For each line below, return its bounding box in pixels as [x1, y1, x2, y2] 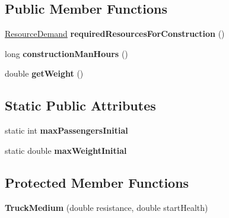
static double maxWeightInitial [5, 144, 127, 156]
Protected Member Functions [5, 173, 189, 191]
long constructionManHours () [5, 47, 128, 59]
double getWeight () [5, 67, 84, 80]
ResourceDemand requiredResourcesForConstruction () [5, 27, 225, 40]
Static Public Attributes [5, 96, 156, 115]
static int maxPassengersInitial [5, 124, 128, 137]
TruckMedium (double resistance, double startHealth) [5, 201, 208, 213]
